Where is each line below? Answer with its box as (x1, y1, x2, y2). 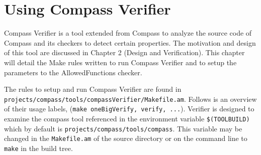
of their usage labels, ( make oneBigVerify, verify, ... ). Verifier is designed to (4, 103, 254, 114)
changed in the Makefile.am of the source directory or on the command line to (4, 133, 247, 143)
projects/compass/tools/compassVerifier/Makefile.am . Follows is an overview (4, 93, 257, 104)
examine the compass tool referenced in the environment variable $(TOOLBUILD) (4, 113, 250, 123)
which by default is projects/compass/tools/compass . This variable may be (4, 123, 242, 133)
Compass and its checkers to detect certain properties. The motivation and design (4, 37, 256, 48)
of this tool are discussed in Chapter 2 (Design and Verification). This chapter (4, 47, 245, 58)
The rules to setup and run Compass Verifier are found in (4, 84, 182, 94)
